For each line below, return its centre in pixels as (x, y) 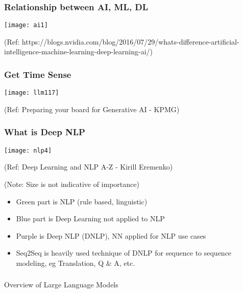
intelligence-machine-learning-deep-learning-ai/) (78, 51)
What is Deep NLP (45, 132)
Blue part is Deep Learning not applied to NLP (90, 218)
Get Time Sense (38, 74)
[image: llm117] (32, 93)
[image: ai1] (26, 25)
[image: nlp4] (28, 150)
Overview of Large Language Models (61, 285)
